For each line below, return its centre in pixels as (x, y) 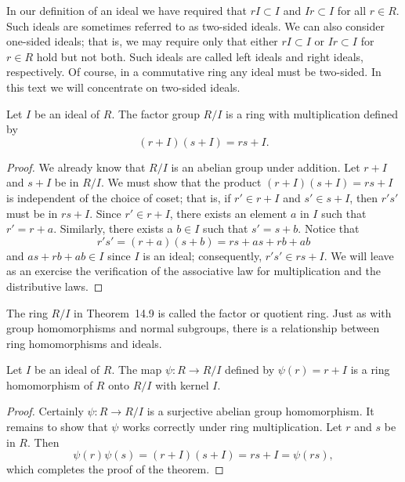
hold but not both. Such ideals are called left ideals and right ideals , (200, 56)
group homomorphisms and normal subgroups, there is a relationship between (193, 328)
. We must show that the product (181, 182)
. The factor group (155, 113)
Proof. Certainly (45, 411)
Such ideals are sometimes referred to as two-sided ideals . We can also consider (195, 25)
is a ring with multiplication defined (312, 113)
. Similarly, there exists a (113, 228)
